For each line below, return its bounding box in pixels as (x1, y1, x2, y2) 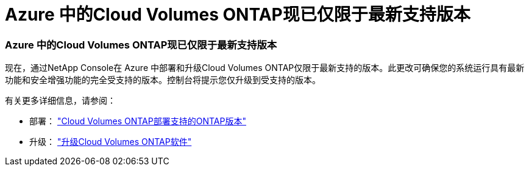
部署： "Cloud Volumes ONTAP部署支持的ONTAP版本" (29, 116, 246, 127)
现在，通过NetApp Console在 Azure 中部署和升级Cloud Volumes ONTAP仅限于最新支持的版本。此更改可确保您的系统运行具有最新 (5, 62, 525, 73)
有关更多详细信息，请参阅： (5, 95, 116, 106)
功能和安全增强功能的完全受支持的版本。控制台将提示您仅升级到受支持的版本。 (5, 75, 321, 85)
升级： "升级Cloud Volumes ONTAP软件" (29, 136, 192, 147)
